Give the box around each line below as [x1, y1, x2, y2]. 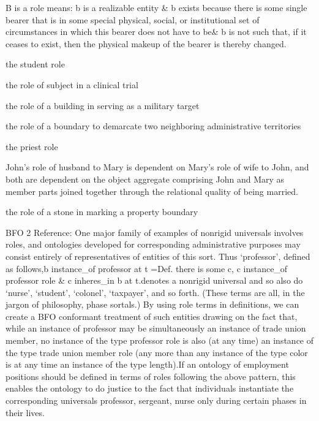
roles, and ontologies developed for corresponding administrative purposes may [6, 238, 301, 251]
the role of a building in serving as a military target [6, 99, 200, 112]
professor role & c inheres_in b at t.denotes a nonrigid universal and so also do [6, 274, 303, 287]
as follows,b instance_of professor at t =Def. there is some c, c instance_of [6, 262, 288, 275]
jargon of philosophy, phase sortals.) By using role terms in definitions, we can [6, 298, 299, 311]
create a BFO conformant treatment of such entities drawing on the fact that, [6, 309, 298, 322]
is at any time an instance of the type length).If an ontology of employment [6, 358, 289, 371]
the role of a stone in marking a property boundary [6, 205, 198, 218]
